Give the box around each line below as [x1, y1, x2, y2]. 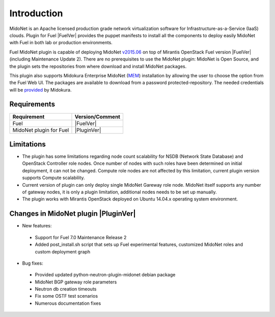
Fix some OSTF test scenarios [35, 293, 98, 299]
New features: [22, 223, 52, 229]
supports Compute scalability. [22, 175, 85, 181]
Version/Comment [74, 113, 121, 120]
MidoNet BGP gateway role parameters [35, 279, 117, 285]
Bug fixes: [22, 260, 43, 266]
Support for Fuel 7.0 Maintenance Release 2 [35, 234, 127, 240]
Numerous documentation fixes [35, 300, 101, 306]
